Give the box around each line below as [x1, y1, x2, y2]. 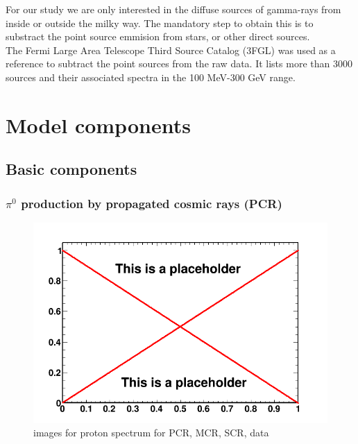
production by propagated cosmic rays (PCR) [21, 194, 282, 212]
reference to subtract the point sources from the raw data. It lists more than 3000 [6, 56, 352, 71]
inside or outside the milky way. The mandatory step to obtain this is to [6, 15, 314, 30]
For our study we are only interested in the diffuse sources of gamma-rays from [6, 2, 341, 16]
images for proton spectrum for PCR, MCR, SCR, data [33, 425, 269, 440]
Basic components [6, 158, 137, 180]
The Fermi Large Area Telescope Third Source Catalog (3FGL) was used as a [6, 42, 336, 57]
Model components [6, 110, 191, 139]
